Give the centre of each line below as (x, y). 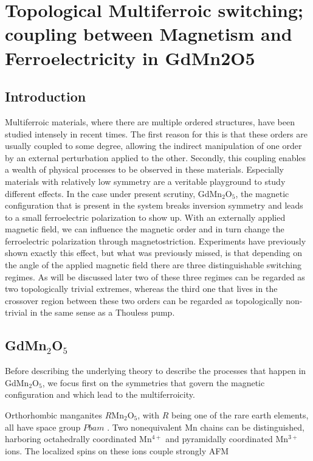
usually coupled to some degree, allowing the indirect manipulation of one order (153, 146)
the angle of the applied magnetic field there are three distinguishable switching (153, 265)
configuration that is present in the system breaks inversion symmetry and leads (154, 205)
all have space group (43, 427)
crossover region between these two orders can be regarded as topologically (144, 300)
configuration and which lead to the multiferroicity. (100, 394)
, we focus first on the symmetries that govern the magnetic (153, 382)
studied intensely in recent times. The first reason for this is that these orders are (156, 133)
